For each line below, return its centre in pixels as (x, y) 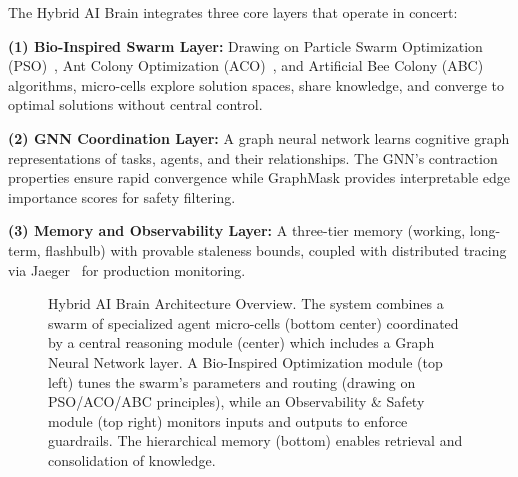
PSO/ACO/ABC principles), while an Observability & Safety (236, 401)
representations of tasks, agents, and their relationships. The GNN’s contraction (253, 157)
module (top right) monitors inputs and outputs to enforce (228, 420)
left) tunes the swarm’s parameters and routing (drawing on (232, 381)
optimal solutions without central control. (135, 104)
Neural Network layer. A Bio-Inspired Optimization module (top (245, 361)
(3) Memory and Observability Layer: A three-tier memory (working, (237, 230)
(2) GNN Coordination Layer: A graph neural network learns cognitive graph (259, 137)
